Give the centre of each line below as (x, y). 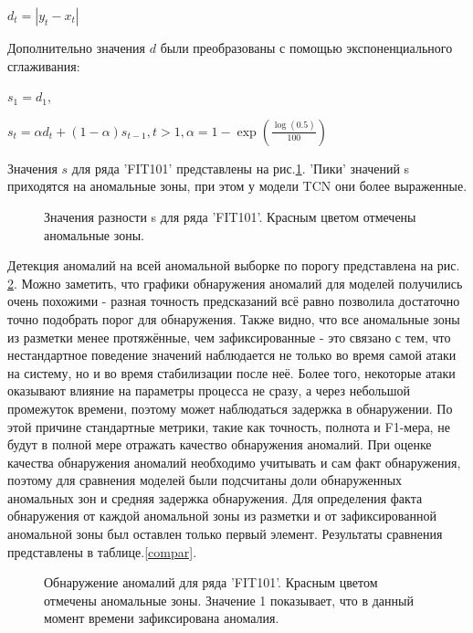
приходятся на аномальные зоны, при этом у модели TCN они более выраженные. (237, 186)
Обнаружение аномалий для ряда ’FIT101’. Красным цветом (211, 582)
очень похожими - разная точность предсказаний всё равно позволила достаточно (234, 301)
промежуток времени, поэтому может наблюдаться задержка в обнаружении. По (230, 408)
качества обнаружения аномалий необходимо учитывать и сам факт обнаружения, (234, 462)
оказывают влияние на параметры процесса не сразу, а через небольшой (209, 390)
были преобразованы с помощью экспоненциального (306, 47)
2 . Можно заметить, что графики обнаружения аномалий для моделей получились (235, 283)
